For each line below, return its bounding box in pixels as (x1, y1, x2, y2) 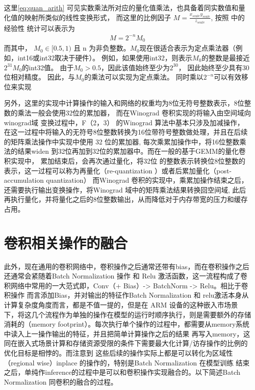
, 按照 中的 (210, 12, 245, 22)
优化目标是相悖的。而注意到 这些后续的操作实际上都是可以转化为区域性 (4, 347, 233, 358)
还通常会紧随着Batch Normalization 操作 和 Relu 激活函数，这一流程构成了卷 (4, 271, 248, 281)
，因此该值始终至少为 (101, 62, 170, 72)
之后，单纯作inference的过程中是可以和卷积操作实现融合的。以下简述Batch (4, 367, 241, 377)
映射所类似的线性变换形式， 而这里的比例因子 (24, 12, 171, 22)
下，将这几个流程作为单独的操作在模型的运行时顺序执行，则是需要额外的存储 (4, 309, 251, 319)
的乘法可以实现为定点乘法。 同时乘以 (84, 72, 204, 82)
